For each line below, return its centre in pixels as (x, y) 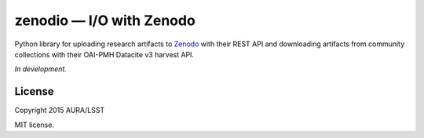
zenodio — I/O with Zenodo (105, 20)
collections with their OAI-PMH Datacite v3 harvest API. (104, 54)
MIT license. (35, 125)
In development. (40, 69)
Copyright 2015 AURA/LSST (60, 111)
